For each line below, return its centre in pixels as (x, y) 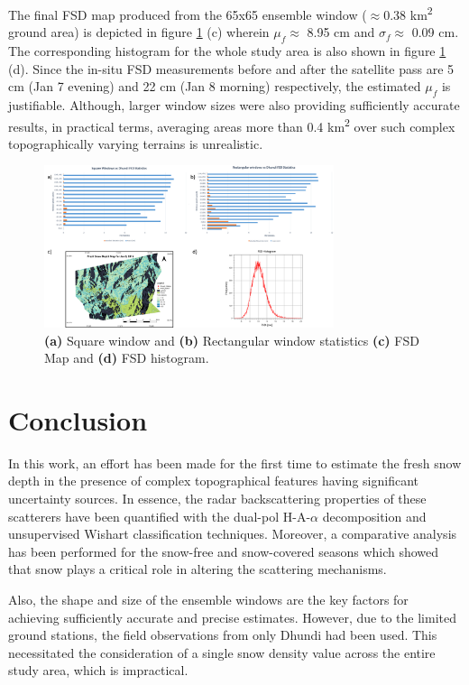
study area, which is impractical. (98, 670)
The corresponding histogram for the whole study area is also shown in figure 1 (227, 51)
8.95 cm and (341, 32)
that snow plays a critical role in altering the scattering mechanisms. (198, 569)
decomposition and (374, 516)
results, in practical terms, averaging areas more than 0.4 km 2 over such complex (232, 125)
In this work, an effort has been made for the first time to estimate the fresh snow (235, 463)
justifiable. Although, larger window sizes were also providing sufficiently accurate (234, 105)
